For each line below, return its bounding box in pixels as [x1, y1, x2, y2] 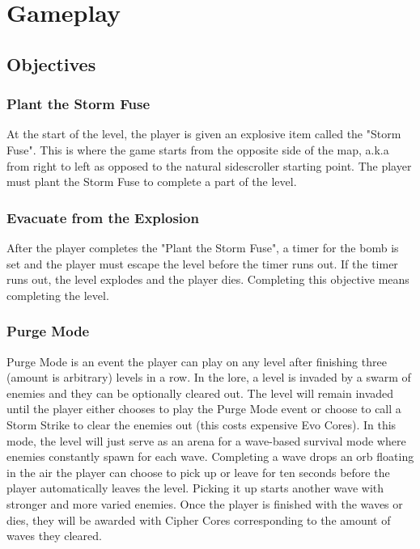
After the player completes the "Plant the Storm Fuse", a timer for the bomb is [6, 239, 399, 255]
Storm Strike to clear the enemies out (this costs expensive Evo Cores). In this [6, 416, 397, 433]
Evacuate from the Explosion [6, 207, 199, 227]
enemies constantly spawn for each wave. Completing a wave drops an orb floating [6, 448, 414, 465]
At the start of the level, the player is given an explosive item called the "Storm [6, 125, 401, 142]
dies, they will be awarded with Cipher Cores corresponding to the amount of [6, 511, 391, 528]
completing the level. [6, 286, 109, 303]
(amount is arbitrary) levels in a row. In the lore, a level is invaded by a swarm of [6, 369, 411, 386]
